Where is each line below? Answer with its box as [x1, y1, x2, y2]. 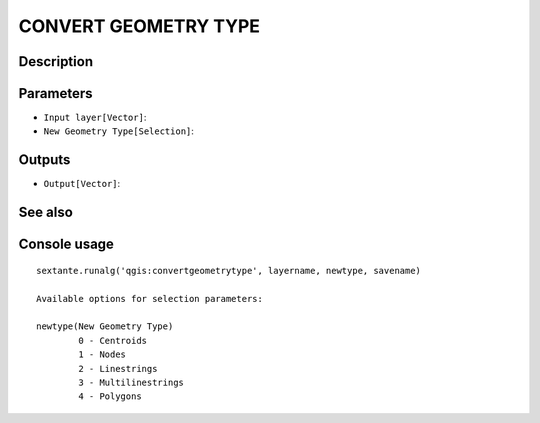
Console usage [18, 236, 115, 253]
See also [18, 204, 74, 221]
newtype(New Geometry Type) [36, 321, 174, 332]
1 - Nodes [78, 349, 127, 360]
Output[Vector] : [43, 178, 121, 190]
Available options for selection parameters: [36, 293, 264, 304]
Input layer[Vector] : [43, 111, 147, 124]
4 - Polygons [78, 391, 142, 402]
